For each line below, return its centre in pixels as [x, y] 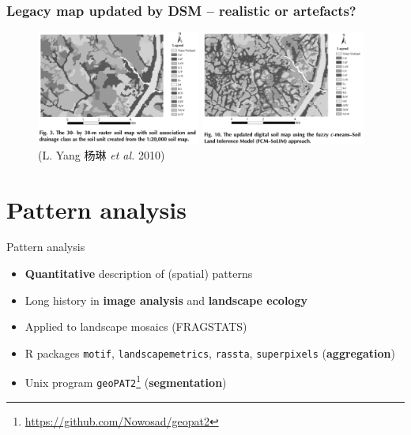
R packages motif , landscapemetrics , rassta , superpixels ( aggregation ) [210, 352]
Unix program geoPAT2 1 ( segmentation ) [126, 381]
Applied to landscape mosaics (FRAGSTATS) [136, 326]
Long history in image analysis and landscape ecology [166, 300]
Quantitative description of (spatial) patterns [139, 274]
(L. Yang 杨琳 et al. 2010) [102, 154]
